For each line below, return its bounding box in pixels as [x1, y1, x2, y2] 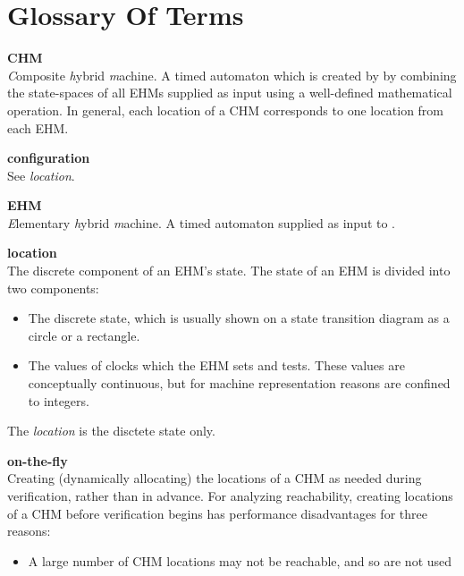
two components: [7, 278, 99, 297]
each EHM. [7, 118, 69, 137]
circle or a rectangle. [28, 326, 140, 344]
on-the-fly [7, 451, 68, 470]
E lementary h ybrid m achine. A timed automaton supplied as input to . [7, 213, 396, 232]
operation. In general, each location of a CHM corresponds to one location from [7, 100, 444, 119]
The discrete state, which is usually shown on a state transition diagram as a [28, 309, 450, 327]
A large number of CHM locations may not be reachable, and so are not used [28, 551, 452, 570]
